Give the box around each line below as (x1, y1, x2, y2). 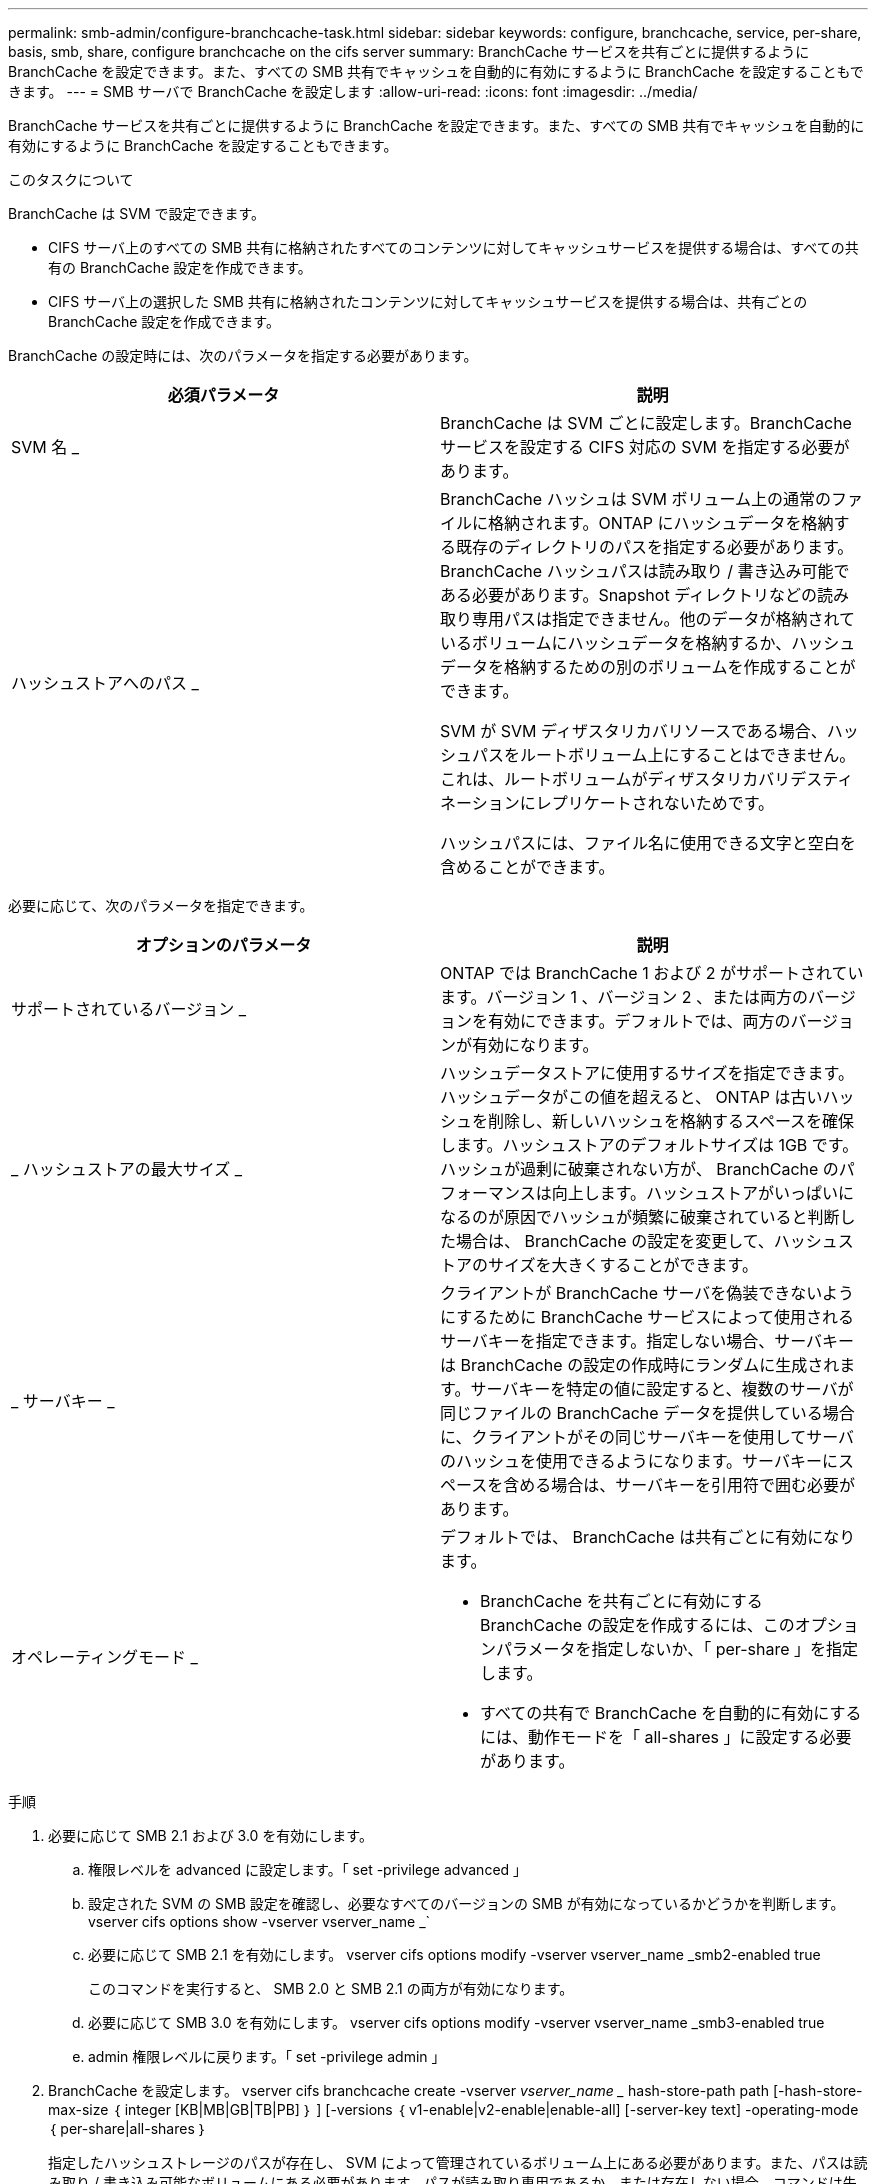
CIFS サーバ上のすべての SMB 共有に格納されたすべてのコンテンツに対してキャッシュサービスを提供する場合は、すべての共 (48, 239, 859, 256)
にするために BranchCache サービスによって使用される (440, 1307, 855, 1327)
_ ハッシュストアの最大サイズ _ (11, 1159, 243, 1179)
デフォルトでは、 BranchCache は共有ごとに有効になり (440, 1527, 856, 1547)
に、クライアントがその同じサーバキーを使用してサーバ (440, 1427, 855, 1447)
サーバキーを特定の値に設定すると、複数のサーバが (470, 1379, 854, 1399)
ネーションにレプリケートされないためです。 (440, 793, 775, 813)
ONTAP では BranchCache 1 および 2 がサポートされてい (440, 963, 864, 983)
